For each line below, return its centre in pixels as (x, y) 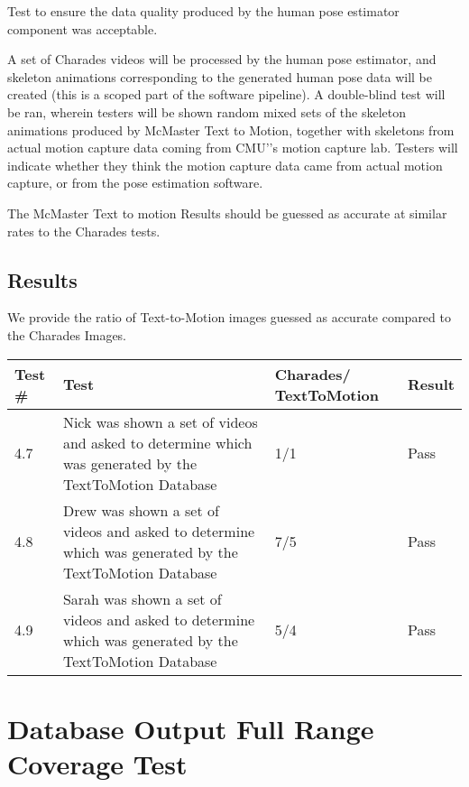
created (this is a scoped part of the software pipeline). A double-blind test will (226, 94)
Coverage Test (97, 763)
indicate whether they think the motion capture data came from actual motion (225, 165)
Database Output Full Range (191, 728)
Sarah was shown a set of (142, 598)
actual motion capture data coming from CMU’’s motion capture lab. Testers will (233, 148)
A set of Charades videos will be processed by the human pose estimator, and (222, 59)
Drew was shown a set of (141, 510)
